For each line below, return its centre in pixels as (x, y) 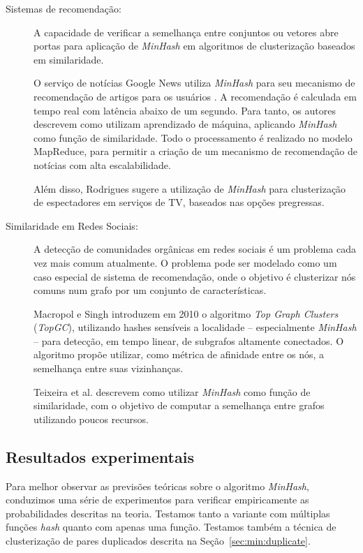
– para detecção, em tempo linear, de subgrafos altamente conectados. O (189, 340)
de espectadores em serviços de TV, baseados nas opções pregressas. (179, 202)
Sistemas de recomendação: (64, 8)
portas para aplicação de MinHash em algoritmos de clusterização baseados (194, 46)
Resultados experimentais (100, 456)
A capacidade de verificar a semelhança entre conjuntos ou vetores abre (186, 32)
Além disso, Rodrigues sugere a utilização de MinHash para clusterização (190, 188)
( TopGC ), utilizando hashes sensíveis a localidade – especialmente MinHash (195, 327)
